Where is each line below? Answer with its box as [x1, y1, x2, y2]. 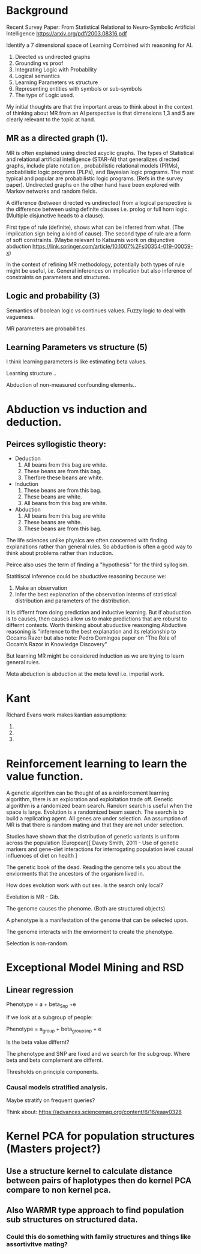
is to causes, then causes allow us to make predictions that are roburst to [6, 615, 187, 622]
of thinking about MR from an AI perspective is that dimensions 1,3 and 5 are [6, 109, 195, 117]
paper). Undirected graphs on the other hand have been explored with [6, 181, 180, 188]
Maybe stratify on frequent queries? [6, 1097, 95, 1104]
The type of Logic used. [14, 91, 74, 98]
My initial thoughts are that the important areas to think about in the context [6, 103, 193, 110]
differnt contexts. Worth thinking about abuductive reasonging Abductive [6, 622, 187, 629]
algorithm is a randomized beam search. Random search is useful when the [6, 802, 193, 810]
